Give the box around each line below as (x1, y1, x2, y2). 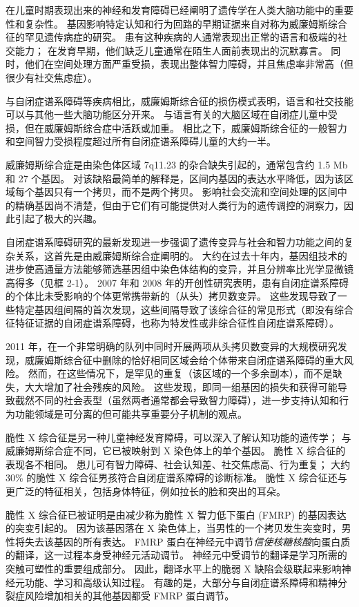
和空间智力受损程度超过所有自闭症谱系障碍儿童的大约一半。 (6, 134, 276, 148)
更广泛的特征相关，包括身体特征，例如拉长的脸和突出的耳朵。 (6, 484, 286, 498)
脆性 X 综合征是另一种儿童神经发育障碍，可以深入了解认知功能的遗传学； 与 (6, 430, 351, 444)
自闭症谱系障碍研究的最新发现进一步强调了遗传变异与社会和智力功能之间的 (6, 234, 344, 249)
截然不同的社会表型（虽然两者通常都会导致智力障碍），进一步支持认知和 (14, 393, 339, 407)
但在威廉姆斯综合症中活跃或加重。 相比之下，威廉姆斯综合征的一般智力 (24, 120, 347, 135)
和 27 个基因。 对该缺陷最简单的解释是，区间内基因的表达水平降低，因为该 (6, 171, 344, 185)
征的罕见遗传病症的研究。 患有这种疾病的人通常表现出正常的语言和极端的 (6, 30, 338, 44)
